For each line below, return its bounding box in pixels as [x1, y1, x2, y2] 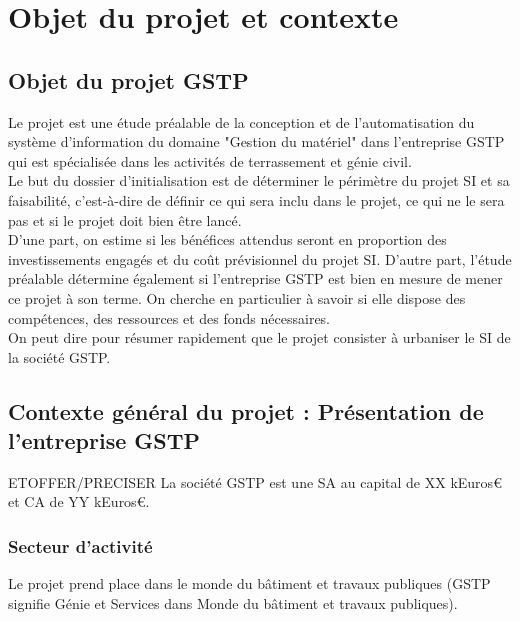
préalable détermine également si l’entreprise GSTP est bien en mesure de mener [8, 268, 503, 289]
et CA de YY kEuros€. [8, 491, 150, 512]
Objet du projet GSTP [8, 64, 249, 95]
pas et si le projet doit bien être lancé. [8, 209, 242, 230]
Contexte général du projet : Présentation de [8, 395, 484, 426]
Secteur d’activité [8, 534, 153, 558]
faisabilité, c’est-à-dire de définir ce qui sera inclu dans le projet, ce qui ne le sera [8, 189, 505, 210]
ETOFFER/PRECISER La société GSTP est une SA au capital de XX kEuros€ [8, 471, 502, 492]
